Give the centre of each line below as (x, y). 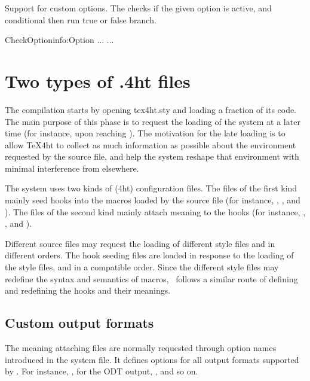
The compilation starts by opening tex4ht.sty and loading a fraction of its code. (151, 109)
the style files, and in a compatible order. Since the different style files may (142, 267)
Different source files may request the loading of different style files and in (140, 243)
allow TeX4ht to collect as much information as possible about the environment (151, 144)
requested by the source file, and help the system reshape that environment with (152, 156)
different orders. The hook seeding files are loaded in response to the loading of (149, 255)
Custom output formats (79, 323)
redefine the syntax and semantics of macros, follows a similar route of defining (151, 278)
